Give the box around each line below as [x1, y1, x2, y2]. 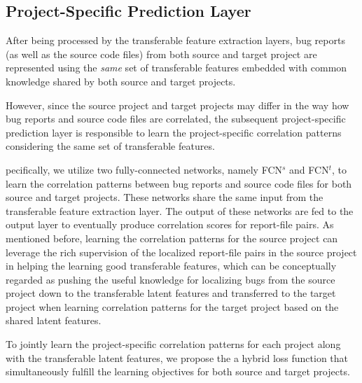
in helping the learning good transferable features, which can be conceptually [6, 258, 337, 273]
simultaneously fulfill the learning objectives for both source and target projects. [6, 364, 350, 379]
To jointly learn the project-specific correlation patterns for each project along [6, 337, 341, 351]
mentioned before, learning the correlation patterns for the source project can [6, 230, 338, 245]
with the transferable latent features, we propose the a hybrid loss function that [6, 350, 349, 365]
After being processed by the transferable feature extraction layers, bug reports [6, 33, 345, 48]
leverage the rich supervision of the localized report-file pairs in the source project [6, 244, 357, 259]
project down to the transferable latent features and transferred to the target [6, 286, 336, 300]
